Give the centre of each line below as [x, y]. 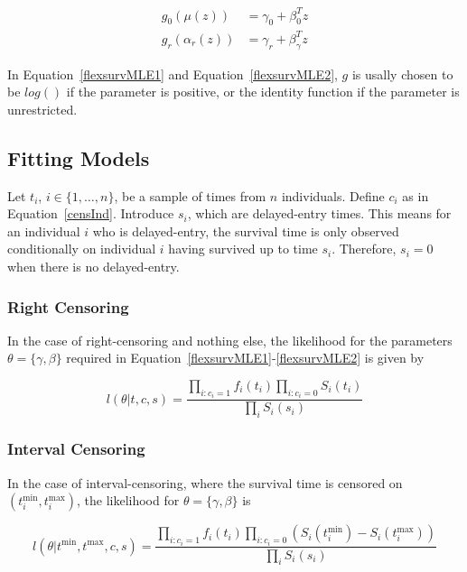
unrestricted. [42, 109]
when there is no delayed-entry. [93, 267]
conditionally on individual [82, 249]
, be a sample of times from [190, 195]
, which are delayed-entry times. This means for [319, 213]
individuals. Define [333, 195]
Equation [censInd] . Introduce [91, 213]
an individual [44, 231]
